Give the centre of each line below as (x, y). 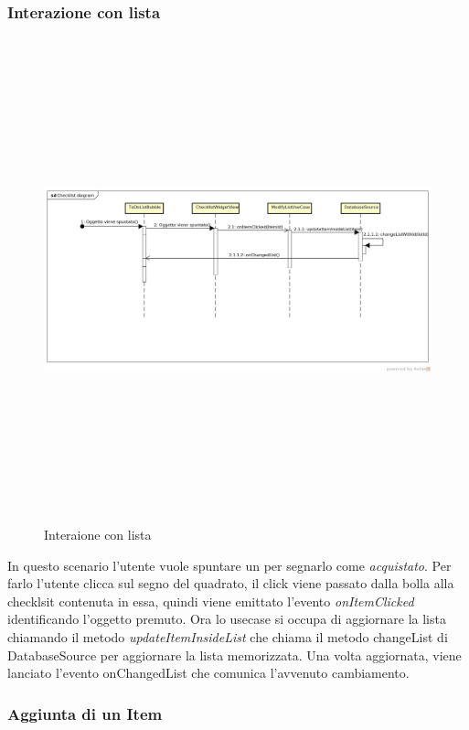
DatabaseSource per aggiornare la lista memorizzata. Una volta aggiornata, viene (234, 655)
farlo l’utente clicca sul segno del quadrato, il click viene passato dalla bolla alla (231, 583)
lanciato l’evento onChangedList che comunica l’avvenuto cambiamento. (208, 673)
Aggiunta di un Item (85, 713)
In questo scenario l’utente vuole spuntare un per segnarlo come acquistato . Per (229, 565)
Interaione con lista (98, 534)
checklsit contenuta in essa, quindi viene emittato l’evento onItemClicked (211, 601)
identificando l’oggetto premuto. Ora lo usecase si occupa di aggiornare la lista (227, 619)
